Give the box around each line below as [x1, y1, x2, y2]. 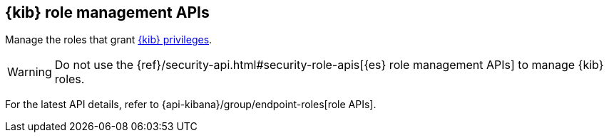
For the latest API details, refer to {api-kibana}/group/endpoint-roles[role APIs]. [5, 98, 377, 111]
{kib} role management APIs [5, 4, 210, 21]
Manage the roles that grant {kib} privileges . [5, 33, 213, 46]
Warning [7, 65, 52, 80]
